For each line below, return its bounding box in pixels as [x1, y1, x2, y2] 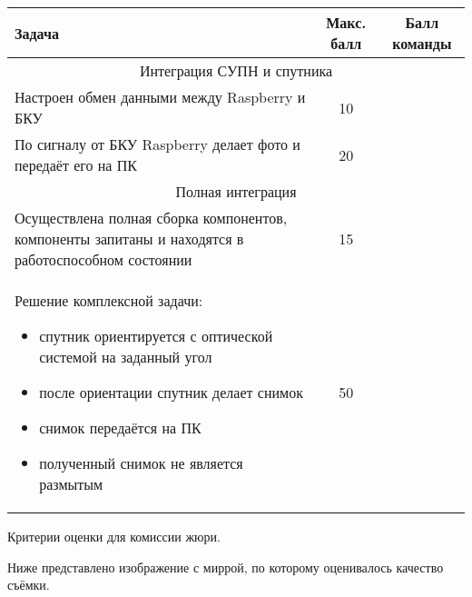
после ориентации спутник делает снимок [39, 382, 303, 403]
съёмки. [7, 575, 50, 594]
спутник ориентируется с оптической [39, 325, 273, 346]
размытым [39, 473, 103, 494]
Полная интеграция [175, 181, 297, 202]
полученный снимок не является [39, 453, 243, 473]
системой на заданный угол [39, 346, 212, 367]
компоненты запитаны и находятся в [15, 228, 244, 249]
